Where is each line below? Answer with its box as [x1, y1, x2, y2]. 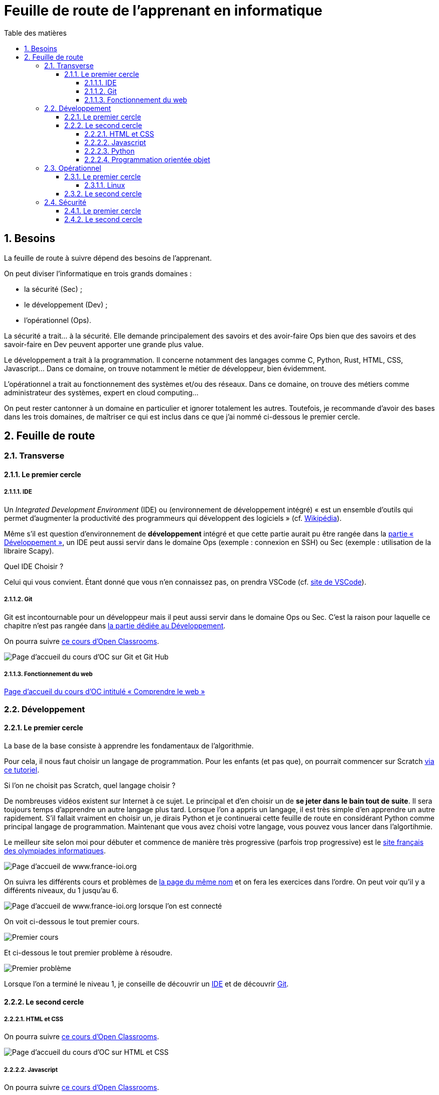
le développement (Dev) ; [24, 300, 108, 309]
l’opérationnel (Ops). [24, 315, 91, 324]
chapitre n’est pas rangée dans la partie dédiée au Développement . [4, 621, 226, 630]
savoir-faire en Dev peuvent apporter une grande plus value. [4, 340, 204, 349]
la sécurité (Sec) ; [24, 284, 82, 293]
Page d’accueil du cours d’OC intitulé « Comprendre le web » [4, 687, 205, 696]
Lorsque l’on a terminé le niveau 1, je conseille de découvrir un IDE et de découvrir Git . [4, 979, 289, 988]
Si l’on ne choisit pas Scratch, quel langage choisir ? [4, 781, 176, 790]
